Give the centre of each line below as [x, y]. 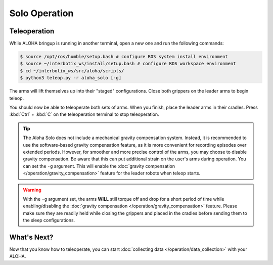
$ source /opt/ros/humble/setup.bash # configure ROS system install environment [124, 57]
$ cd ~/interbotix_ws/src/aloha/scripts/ [72, 71]
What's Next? [31, 237]
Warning [32, 190]
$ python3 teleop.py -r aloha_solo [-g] [71, 78]
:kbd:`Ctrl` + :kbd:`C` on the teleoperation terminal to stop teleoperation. [84, 114]
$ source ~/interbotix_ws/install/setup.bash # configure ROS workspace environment [128, 64]
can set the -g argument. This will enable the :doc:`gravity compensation [99, 166]
